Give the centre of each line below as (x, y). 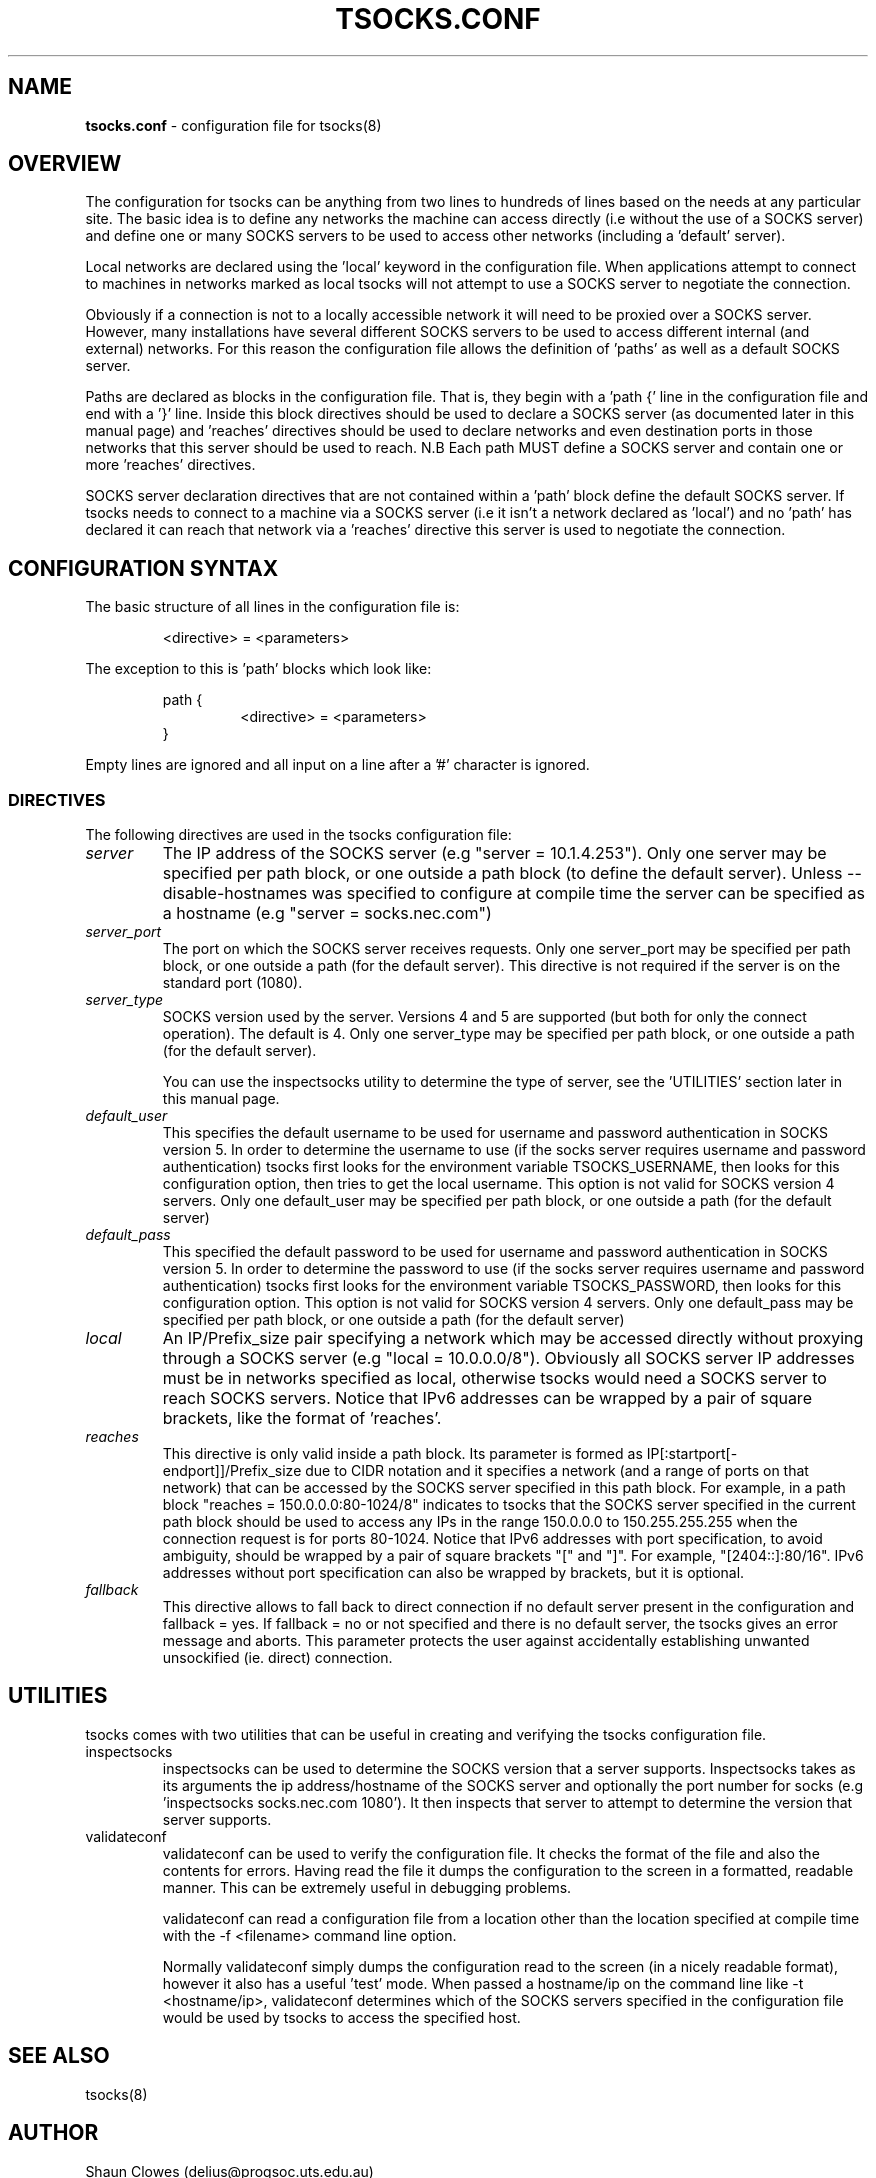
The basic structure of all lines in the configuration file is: (272, 607)
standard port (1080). (232, 983)
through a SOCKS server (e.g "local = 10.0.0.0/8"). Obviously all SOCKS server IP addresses (508, 1358)
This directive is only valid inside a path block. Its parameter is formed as (402, 1454)
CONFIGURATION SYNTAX (143, 568)
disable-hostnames (235, 893)
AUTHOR (53, 2133)
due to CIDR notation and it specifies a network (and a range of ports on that (557, 1471)
